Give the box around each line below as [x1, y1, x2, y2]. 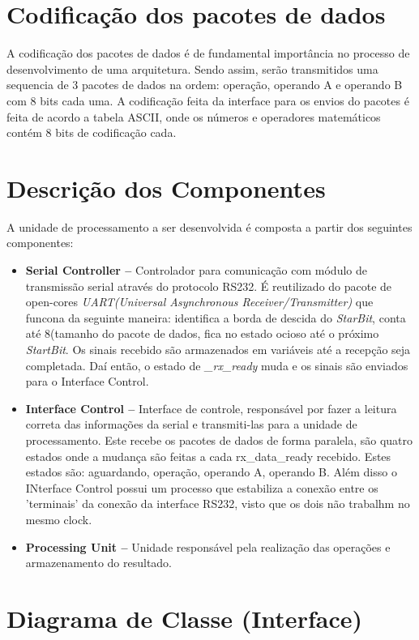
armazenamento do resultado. [25, 554, 173, 571]
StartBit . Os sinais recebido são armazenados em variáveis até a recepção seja [25, 340, 411, 357]
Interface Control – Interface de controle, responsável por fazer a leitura [25, 399, 397, 416]
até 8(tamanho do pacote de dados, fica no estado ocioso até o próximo [25, 325, 379, 342]
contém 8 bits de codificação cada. [6, 124, 177, 141]
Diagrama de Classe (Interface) [6, 601, 362, 634]
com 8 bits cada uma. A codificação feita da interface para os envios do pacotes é [6, 92, 409, 109]
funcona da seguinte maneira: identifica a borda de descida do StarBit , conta [25, 309, 406, 326]
